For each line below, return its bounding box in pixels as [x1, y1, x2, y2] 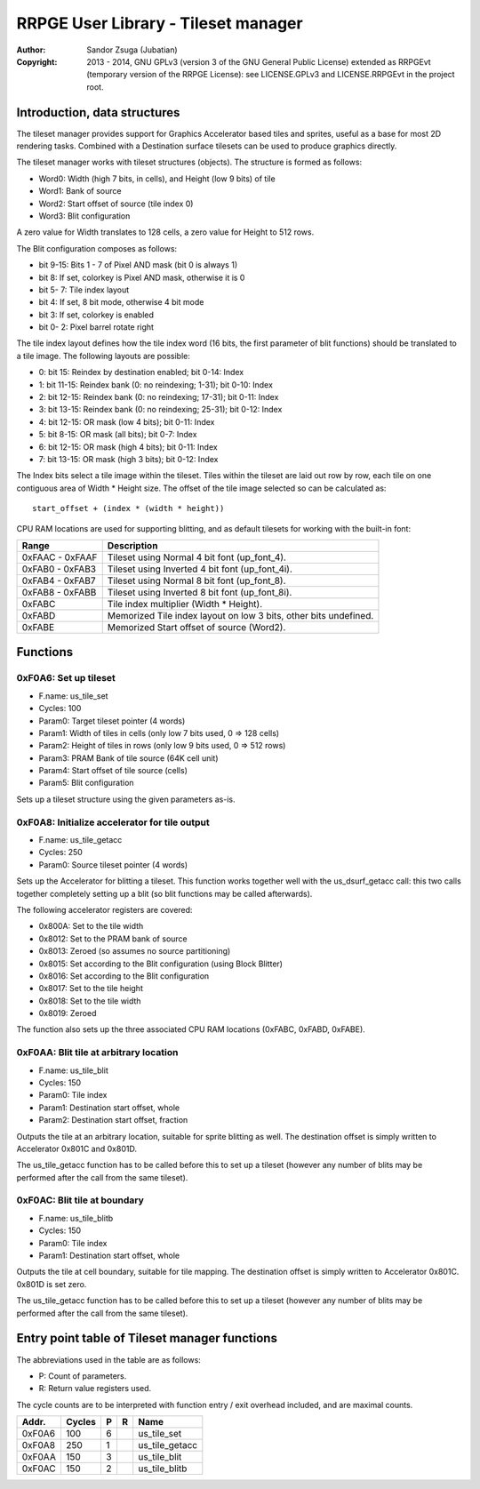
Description [107, 539, 158, 551]
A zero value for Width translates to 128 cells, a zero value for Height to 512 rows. [16, 227, 315, 237]
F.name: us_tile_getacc [38, 834, 123, 845]
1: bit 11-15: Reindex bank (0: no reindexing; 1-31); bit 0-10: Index [38, 379, 273, 390]
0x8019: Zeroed [38, 1008, 97, 1019]
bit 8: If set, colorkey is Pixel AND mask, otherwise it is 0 [38, 272, 245, 283]
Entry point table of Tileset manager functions [16, 1331, 277, 1346]
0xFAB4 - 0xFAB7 [21, 574, 97, 587]
